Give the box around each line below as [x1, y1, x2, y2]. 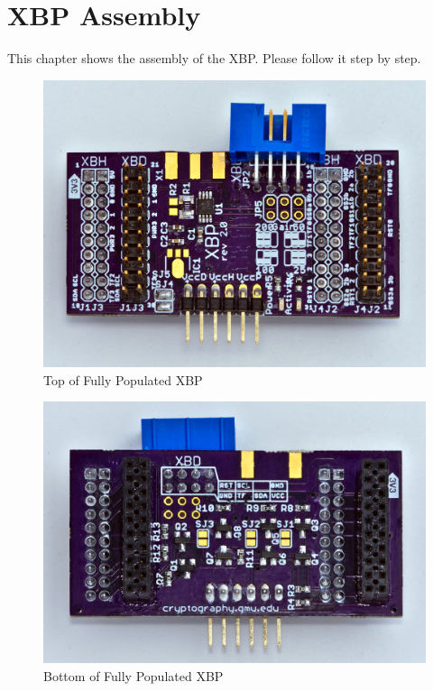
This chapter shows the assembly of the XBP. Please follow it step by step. [7, 49, 421, 68]
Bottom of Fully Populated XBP [43, 666, 224, 685]
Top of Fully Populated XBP [43, 370, 203, 389]
